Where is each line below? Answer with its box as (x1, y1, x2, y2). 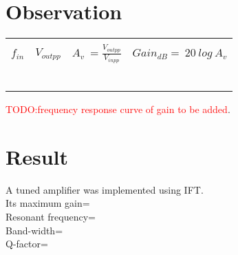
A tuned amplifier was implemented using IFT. (6, 182, 204, 196)
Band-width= (6, 223, 63, 237)
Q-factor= (6, 236, 48, 251)
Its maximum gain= (6, 196, 90, 210)
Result (6, 142, 68, 170)
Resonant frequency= (6, 210, 96, 224)
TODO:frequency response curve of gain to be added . (6, 102, 230, 116)
